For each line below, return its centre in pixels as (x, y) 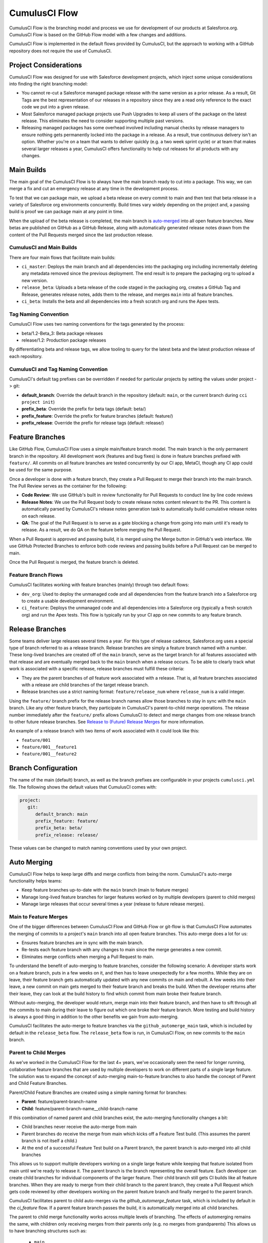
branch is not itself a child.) (49, 1141)
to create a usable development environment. (68, 601)
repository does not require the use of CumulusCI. (60, 51)
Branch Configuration (43, 768)
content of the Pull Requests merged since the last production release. (81, 235)
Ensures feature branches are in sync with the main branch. (83, 943)
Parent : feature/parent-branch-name (59, 1102)
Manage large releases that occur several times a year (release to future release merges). (113, 904)
